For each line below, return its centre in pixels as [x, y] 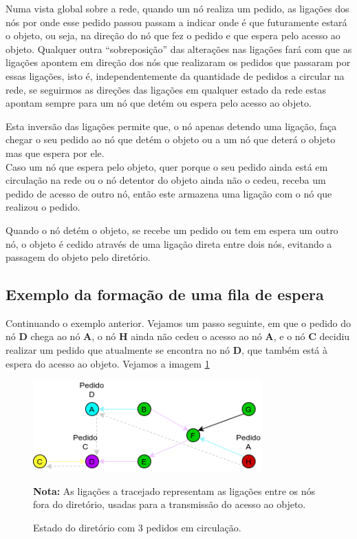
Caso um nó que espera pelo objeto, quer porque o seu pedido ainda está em [167, 166]
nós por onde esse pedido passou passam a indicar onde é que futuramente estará [176, 22]
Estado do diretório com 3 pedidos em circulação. [137, 527]
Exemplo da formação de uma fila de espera [165, 294]
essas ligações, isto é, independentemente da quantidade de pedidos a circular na [175, 75]
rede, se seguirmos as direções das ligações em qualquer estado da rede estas [166, 89]
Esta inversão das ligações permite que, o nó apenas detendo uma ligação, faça [171, 126]
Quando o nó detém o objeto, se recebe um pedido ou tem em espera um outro [172, 230]
